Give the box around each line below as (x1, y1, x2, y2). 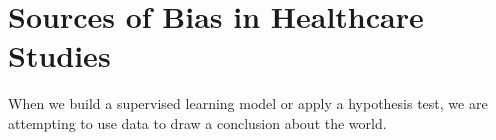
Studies (8, 35, 111, 76)
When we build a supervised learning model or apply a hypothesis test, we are (8, 93, 488, 114)
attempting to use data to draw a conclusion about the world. (8, 112, 387, 133)
